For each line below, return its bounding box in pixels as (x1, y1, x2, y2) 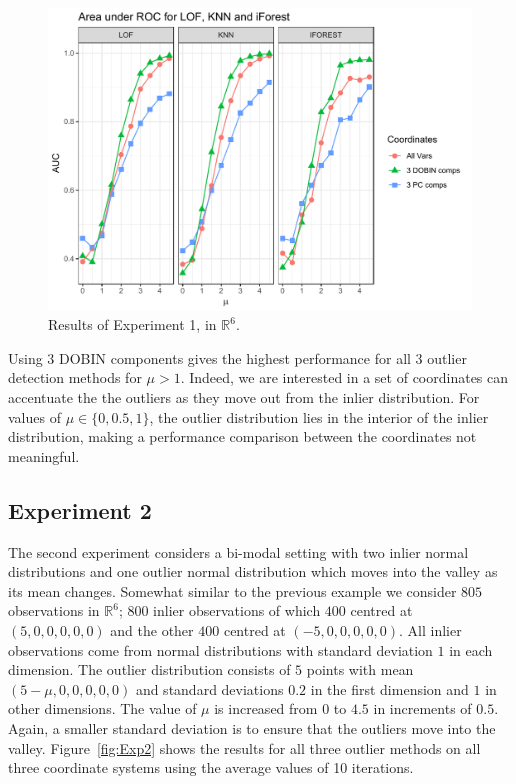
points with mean (306, 659, 414, 680)
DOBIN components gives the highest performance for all (59, 347, 411, 368)
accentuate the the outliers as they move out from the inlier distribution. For (8, 387, 480, 408)
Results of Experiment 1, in (48, 314, 217, 335)
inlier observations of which (153, 600, 321, 621)
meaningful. (8, 445, 80, 466)
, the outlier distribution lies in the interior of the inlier (149, 406, 489, 427)
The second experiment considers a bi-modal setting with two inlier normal (8, 541, 469, 562)
